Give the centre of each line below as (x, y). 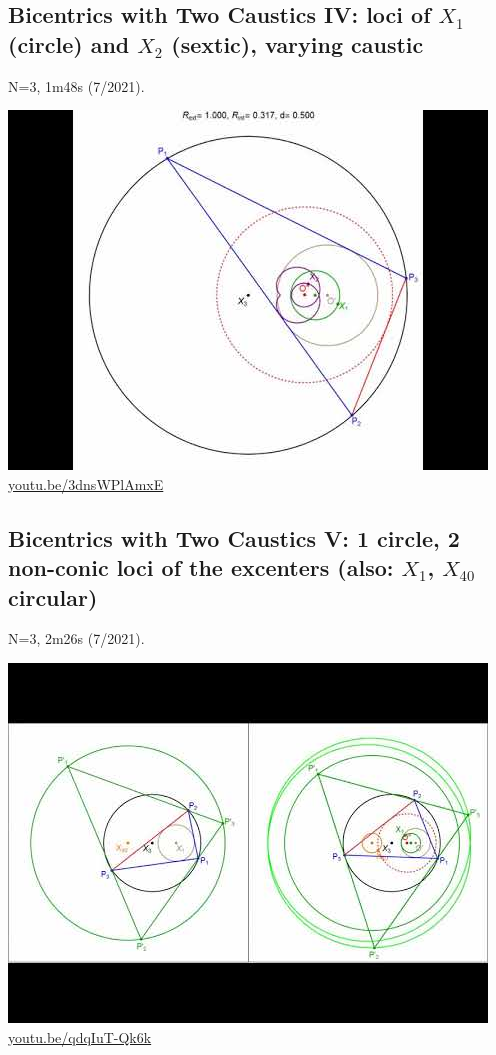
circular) (53, 596)
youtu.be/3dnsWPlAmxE (86, 483)
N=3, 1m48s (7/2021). (76, 85)
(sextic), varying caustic (297, 43)
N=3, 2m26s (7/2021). (76, 638)
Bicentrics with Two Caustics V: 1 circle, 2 (234, 537)
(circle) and (69, 43)
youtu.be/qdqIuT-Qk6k (80, 1036)
